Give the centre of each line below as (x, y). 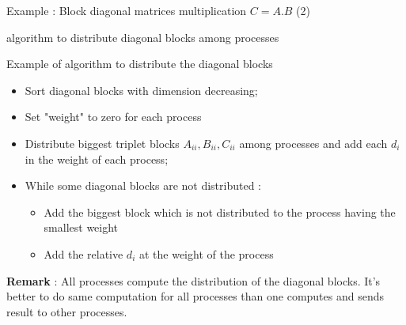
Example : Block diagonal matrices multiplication (127, 10)
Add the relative (83, 253)
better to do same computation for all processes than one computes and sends (195, 296)
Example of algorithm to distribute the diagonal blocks (140, 64)
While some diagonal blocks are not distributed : (143, 185)
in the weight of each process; (97, 159)
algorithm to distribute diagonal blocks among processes (143, 37)
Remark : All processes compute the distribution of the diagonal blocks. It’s (194, 280)
